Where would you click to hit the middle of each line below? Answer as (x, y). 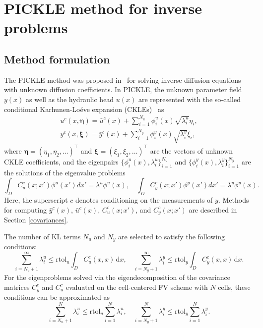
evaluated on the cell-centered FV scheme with (137, 287)
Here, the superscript (36, 199)
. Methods (233, 199)
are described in (213, 209)
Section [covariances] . (36, 220)
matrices (17, 287)
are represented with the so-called (189, 99)
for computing (26, 209)
